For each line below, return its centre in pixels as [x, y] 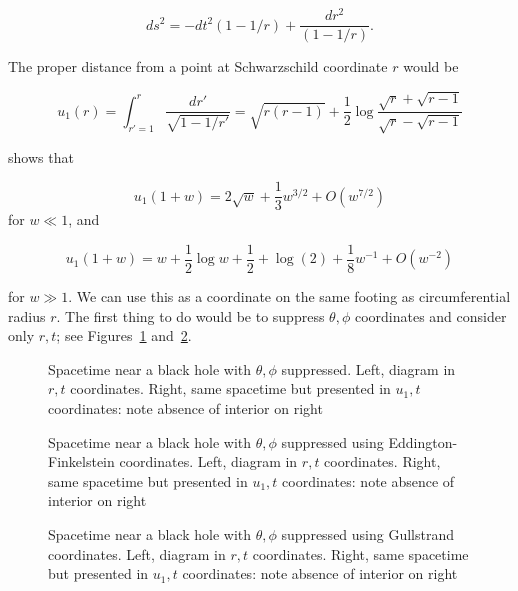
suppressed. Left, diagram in [368, 368]
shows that [41, 156]
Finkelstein [81, 461]
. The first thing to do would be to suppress [190, 315]
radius [27, 315]
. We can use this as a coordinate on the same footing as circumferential [289, 296]
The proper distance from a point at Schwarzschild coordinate [198, 66]
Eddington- [423, 441]
